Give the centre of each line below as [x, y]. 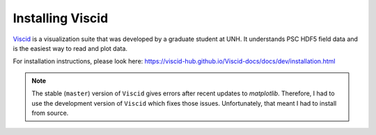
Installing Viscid [61, 18]
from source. [50, 113]
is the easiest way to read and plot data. [70, 48]
